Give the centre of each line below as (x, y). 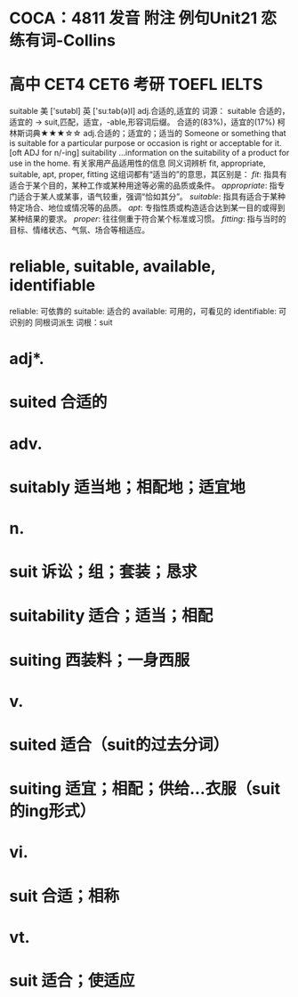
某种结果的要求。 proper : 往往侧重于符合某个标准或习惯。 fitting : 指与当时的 (148, 219)
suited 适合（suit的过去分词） (119, 745)
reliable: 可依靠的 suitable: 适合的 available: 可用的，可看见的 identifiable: (143, 312)
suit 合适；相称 (64, 896)
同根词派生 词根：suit (73, 322)
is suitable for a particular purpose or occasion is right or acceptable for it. (145, 143)
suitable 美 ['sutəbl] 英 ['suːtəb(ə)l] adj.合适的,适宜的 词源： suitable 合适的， (149, 111)
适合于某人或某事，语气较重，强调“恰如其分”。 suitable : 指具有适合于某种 (151, 197)
